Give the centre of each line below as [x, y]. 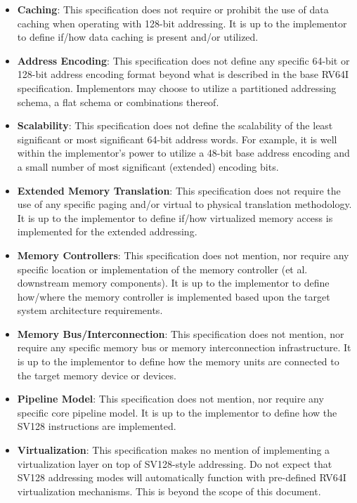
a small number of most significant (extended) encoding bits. [148, 166]
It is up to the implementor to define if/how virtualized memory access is [175, 217]
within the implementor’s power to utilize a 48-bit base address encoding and [183, 153]
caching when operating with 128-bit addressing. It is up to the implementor [182, 23]
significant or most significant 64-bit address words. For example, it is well [177, 139]
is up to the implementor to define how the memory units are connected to [178, 361]
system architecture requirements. [90, 310]
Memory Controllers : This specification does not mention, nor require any [183, 255]
